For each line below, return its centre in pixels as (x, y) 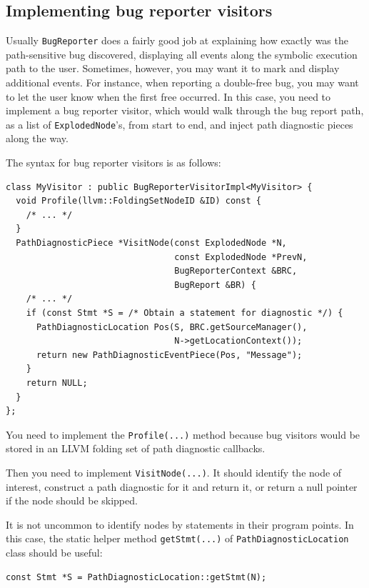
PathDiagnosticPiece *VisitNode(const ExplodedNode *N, (151, 243)
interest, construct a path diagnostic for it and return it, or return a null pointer (182, 486)
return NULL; (57, 383)
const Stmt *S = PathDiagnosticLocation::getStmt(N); (136, 577)
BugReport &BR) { (215, 285)
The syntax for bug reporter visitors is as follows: (113, 163)
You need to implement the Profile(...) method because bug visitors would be (183, 434)
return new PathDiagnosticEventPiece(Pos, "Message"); (169, 355)
